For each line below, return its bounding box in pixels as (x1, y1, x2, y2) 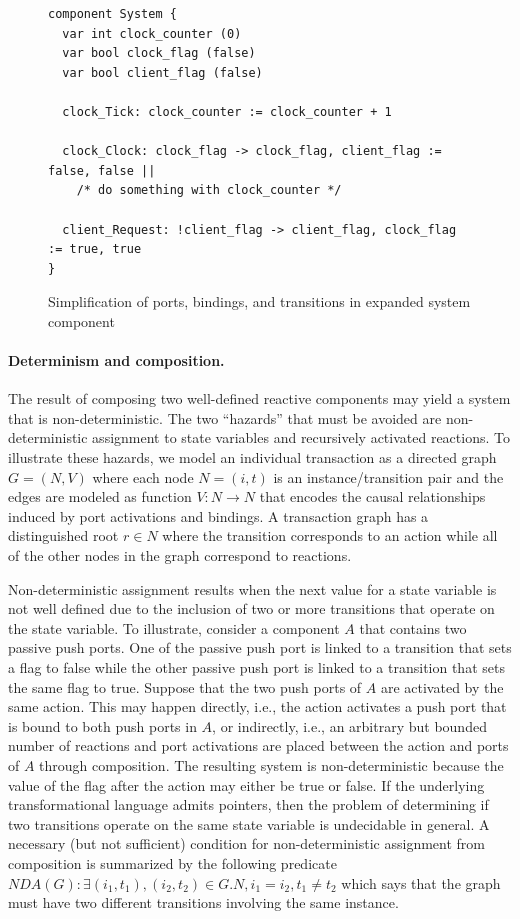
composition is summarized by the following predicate (8, 852, 337, 873)
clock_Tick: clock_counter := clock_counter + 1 (62, 104, 392, 119)
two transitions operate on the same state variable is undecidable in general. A (8, 813, 490, 834)
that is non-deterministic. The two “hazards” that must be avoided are (8, 407, 442, 428)
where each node (92, 466, 194, 487)
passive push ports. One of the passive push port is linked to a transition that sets (8, 637, 512, 658)
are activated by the (380, 676, 504, 697)
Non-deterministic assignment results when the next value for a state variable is (8, 578, 497, 599)
